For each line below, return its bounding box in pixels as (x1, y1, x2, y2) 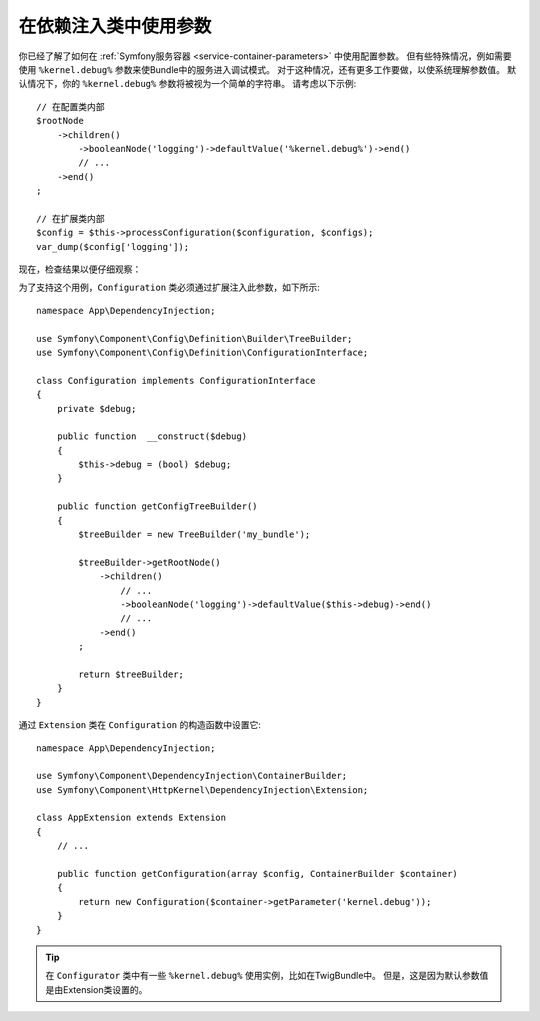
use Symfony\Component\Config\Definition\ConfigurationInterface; (36, 346, 369, 358)
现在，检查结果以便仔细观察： (18, 263, 142, 275)
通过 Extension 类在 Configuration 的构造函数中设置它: (18, 719, 262, 731)
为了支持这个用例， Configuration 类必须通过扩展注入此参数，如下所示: (18, 281, 320, 294)
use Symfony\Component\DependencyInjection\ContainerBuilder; (36, 770, 348, 782)
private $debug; (56, 403, 137, 414)
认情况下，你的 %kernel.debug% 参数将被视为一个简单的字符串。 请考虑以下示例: (18, 78, 357, 90)
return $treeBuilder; (78, 668, 185, 680)
